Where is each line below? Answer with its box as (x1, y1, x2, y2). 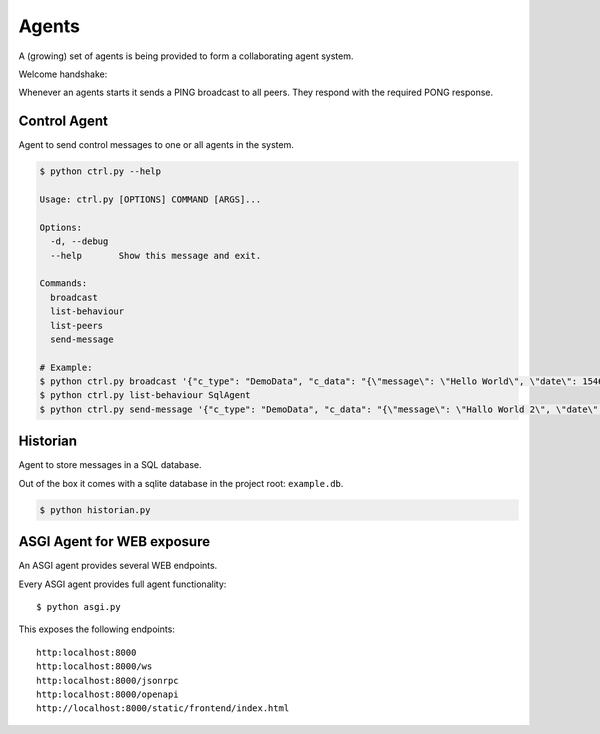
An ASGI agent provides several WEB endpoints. (18, 560, 218, 572)
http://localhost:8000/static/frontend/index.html (36, 703, 290, 714)
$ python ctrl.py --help (39, 166, 162, 177)
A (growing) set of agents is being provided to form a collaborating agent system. (18, 50, 354, 62)
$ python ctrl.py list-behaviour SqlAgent (39, 390, 251, 401)
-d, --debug (50, 236, 109, 247)
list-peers (50, 320, 104, 331)
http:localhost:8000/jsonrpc (36, 675, 179, 686)
